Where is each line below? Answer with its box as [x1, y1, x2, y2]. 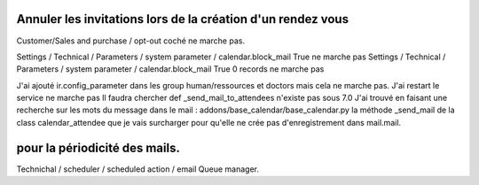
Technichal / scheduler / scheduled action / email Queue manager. [16, 164, 260, 174]
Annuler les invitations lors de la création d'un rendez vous [16, 12, 349, 27]
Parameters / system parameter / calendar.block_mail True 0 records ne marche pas [16, 64, 325, 74]
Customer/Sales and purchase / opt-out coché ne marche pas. [16, 35, 246, 46]
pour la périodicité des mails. [16, 140, 181, 155]
